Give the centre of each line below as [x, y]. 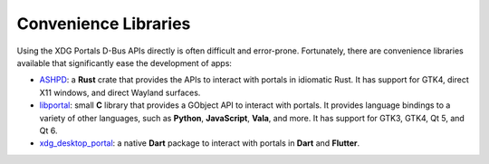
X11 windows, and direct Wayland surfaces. [120, 92]
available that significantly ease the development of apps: [125, 63]
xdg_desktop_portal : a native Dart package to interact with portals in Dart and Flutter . [200, 143]
